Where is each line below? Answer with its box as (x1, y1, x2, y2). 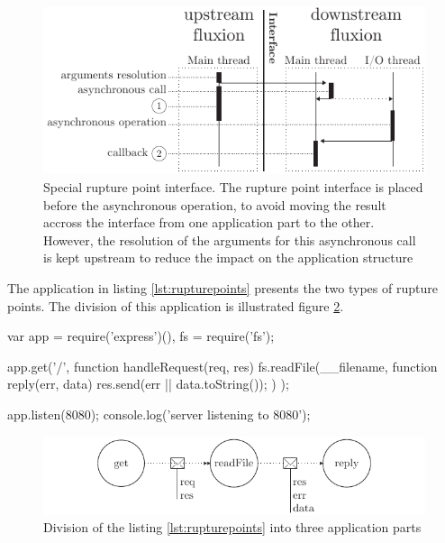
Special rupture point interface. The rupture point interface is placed (43, 178, 423, 197)
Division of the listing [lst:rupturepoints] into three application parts (43, 518, 422, 537)
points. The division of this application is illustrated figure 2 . (7, 296, 344, 315)
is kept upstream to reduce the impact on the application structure (43, 248, 413, 267)
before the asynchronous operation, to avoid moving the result (43, 195, 386, 214)
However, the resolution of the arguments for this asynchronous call (43, 230, 416, 249)
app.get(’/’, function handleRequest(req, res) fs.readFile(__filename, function (7, 356, 438, 375)
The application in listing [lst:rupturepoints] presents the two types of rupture (7, 279, 438, 297)
